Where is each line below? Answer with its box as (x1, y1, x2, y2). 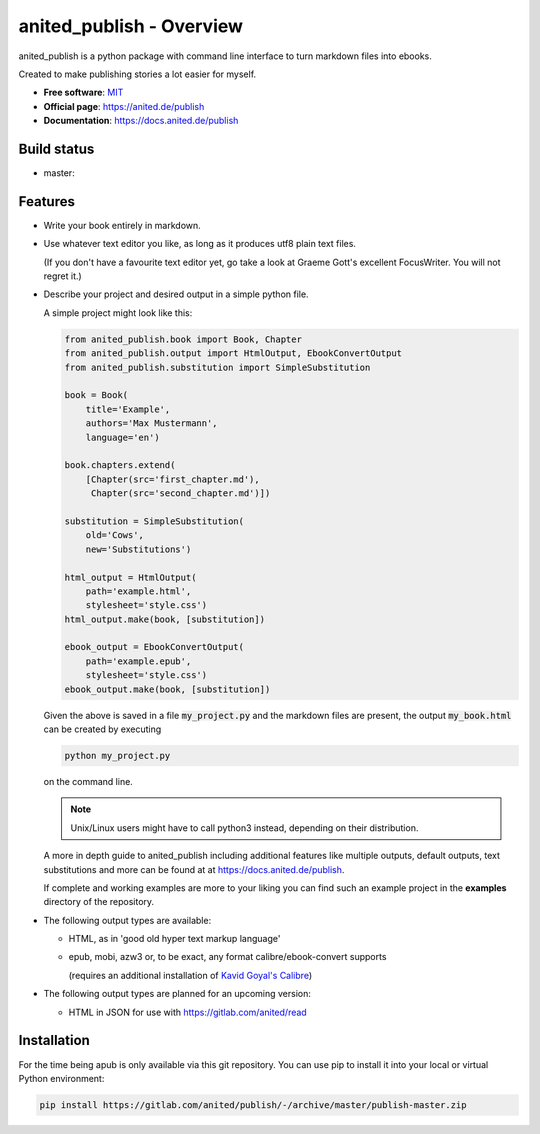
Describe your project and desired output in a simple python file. (43, 288, 309, 300)
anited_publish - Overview (18, 15, 244, 37)
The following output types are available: (43, 914, 212, 926)
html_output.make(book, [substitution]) (64, 613, 265, 625)
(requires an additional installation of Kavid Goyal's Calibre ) (68, 969, 313, 981)
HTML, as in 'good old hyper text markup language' (68, 933, 281, 945)
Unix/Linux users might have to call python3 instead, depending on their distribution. (70, 821, 419, 834)
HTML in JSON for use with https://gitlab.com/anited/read (68, 1006, 307, 1018)
